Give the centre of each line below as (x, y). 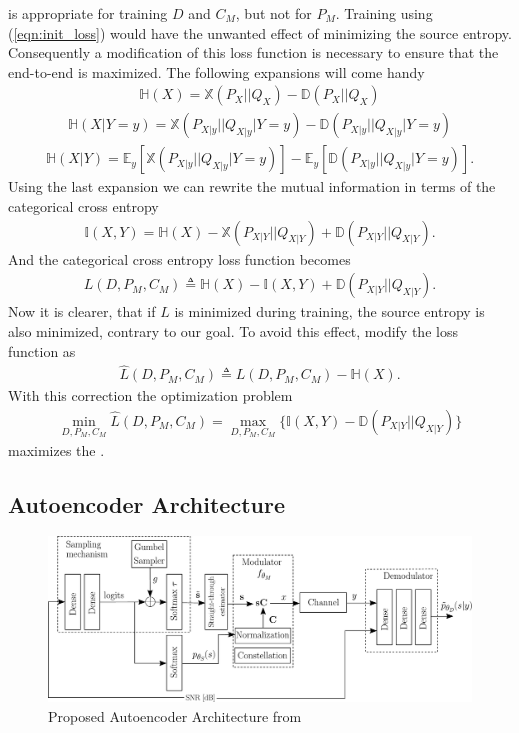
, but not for (273, 13)
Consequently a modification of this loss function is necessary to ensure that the (253, 52)
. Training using (384, 13)
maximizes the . (56, 449)
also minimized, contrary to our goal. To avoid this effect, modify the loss (233, 330)
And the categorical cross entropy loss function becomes (179, 258)
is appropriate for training (88, 13)
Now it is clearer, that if (82, 311)
